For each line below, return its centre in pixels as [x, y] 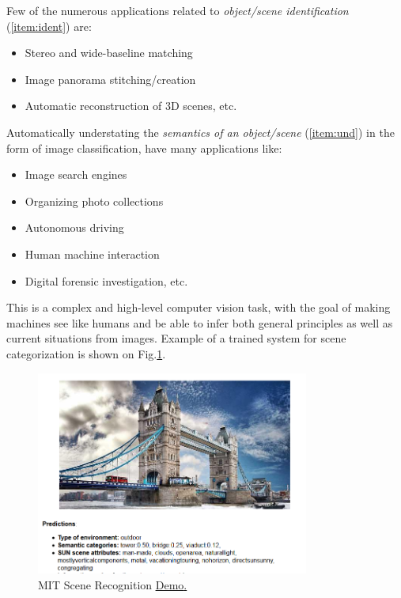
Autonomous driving [74, 227]
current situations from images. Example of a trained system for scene [176, 338]
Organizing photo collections [94, 201]
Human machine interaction [92, 254]
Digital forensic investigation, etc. [106, 280]
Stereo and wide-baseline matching [109, 53]
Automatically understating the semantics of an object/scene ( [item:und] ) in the [200, 132]
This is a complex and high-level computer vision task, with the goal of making [199, 307]
